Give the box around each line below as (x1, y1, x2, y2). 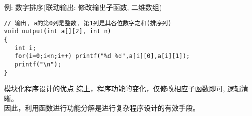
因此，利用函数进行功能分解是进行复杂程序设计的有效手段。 (4, 103, 200, 113)
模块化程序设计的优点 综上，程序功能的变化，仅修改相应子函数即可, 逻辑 (4, 83, 242, 94)
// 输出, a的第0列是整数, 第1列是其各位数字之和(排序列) (4, 19, 172, 27)
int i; (14, 44, 36, 52)
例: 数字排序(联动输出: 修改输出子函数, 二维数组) (4, 2, 162, 12)
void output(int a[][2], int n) (4, 28, 111, 35)
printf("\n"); (14, 60, 61, 68)
